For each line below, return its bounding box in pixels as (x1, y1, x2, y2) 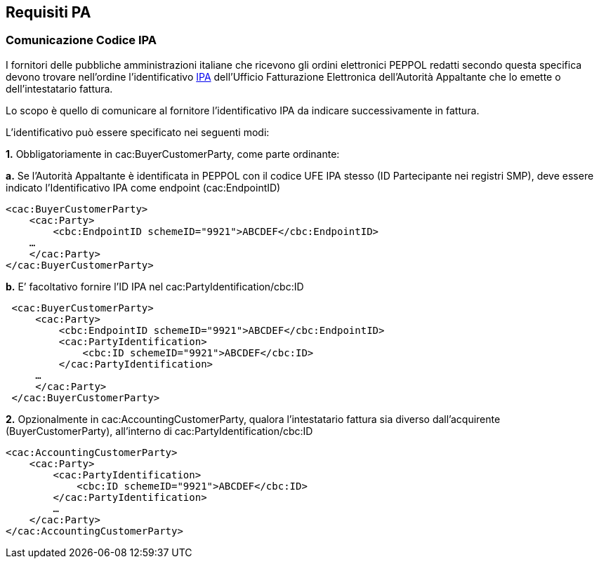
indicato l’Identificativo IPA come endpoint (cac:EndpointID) (6, 181, 281, 194)
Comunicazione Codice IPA (6, 33, 157, 48)
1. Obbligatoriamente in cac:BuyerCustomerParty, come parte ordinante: (6, 147, 340, 160)
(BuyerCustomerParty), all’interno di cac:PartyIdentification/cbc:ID (6, 424, 313, 437)
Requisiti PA (6, 4, 91, 21)
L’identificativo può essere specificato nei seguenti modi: (6, 126, 270, 138)
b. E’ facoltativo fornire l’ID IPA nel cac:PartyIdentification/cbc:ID (6, 280, 304, 293)
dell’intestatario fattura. (6, 82, 113, 95)
